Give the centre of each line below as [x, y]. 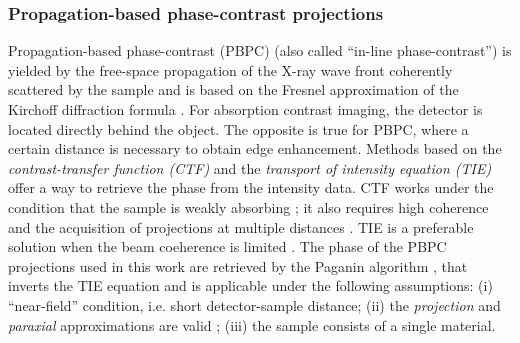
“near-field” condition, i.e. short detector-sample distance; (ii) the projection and [254, 304]
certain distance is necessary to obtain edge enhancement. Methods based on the [255, 148]
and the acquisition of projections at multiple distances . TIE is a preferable [241, 226]
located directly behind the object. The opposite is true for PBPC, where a [238, 128]
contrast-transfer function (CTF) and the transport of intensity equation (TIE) [250, 167]
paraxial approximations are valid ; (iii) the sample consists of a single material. [252, 324]
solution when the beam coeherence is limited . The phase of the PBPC [227, 246]
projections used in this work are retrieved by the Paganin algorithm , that [238, 265]
